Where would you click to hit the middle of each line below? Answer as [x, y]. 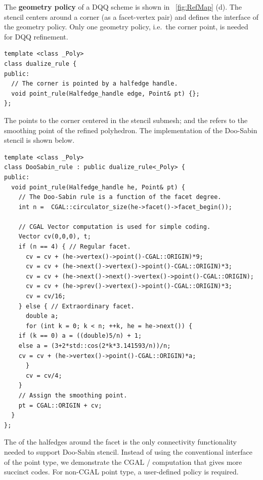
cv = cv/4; [44, 375]
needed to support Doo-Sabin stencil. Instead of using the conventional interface [128, 451]
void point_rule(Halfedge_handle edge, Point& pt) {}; [105, 93]
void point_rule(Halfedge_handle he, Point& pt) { [98, 187]
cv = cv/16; [46, 296]
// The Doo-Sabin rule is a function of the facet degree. [120, 197]
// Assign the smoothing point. [73, 395]
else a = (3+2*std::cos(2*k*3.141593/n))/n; [95, 346]
